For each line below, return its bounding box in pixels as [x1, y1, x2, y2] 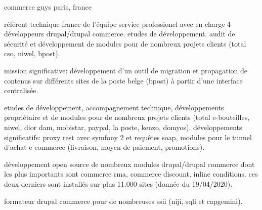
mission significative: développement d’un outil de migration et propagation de [4, 65, 248, 75]
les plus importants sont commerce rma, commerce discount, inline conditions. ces [4, 169, 258, 179]
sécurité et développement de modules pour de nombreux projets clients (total [4, 38, 246, 49]
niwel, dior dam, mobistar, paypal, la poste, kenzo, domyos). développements [4, 121, 242, 132]
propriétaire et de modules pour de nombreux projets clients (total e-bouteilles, [4, 112, 250, 122]
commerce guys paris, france [4, 2, 92, 12]
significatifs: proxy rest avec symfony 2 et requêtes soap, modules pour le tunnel [4, 132, 252, 142]
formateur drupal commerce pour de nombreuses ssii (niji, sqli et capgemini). [4, 195, 243, 206]
